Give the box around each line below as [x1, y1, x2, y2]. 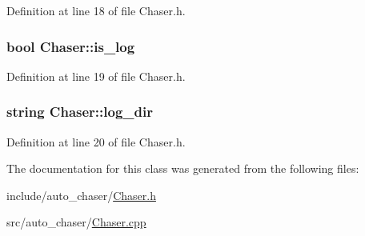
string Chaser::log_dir [6, 102, 153, 122]
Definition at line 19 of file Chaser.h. [6, 67, 186, 84]
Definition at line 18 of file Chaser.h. [6, 2, 186, 18]
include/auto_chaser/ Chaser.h [6, 186, 156, 203]
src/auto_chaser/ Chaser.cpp [6, 214, 146, 230]
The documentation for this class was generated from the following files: [6, 160, 359, 177]
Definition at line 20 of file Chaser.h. [6, 133, 186, 150]
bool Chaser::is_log [6, 36, 135, 56]
